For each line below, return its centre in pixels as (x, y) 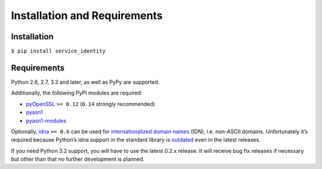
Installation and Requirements (87, 15)
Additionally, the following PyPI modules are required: (77, 93)
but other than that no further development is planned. (78, 159)
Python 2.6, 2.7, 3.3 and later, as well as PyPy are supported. (85, 82)
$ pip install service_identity (58, 51)
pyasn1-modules (46, 121)
